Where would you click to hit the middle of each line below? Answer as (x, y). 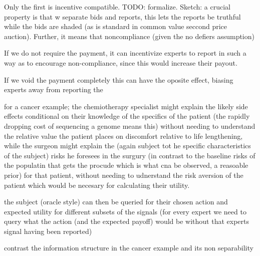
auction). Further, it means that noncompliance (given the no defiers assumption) (129, 36)
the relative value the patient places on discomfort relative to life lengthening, (123, 136)
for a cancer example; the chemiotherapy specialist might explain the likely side (126, 106)
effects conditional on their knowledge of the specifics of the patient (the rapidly (127, 116)
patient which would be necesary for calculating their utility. (97, 185)
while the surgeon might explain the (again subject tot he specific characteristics (127, 146)
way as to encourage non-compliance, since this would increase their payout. (121, 62)
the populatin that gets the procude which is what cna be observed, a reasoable (126, 165)
